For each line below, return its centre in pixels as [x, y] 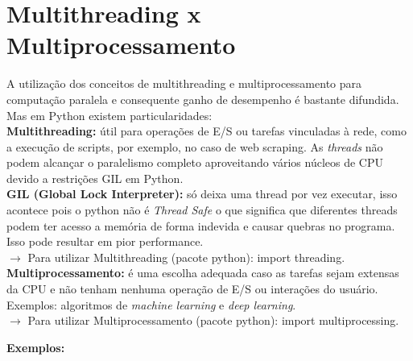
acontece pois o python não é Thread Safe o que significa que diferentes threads [202, 210]
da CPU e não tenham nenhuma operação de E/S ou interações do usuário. [192, 289]
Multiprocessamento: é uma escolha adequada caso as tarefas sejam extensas [203, 273]
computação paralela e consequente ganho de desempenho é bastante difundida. [203, 99]
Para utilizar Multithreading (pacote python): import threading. [186, 257]
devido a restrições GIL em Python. [95, 178]
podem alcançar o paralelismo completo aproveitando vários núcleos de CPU [195, 162]
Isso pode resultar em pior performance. [105, 241]
